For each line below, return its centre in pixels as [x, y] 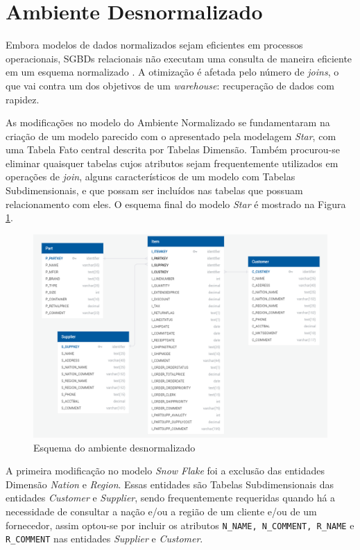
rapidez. [23, 99]
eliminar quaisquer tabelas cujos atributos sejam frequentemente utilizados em [172, 163]
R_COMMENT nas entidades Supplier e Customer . [104, 539]
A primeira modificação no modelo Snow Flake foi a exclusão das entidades [165, 471]
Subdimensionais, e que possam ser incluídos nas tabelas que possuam [154, 190]
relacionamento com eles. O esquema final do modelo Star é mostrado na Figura [176, 204]
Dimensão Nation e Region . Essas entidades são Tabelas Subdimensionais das [170, 484]
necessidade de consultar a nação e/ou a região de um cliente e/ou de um [161, 511]
